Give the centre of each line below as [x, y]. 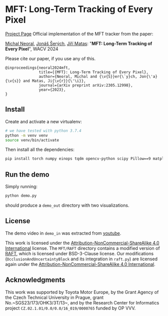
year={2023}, [52, 90]
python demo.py [21, 196]
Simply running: [21, 187]
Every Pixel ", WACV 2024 [32, 49]
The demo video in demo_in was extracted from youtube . [63, 233]
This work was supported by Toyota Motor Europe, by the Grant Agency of [82, 292]
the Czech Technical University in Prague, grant [54, 297]
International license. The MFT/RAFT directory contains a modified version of [82, 248]
